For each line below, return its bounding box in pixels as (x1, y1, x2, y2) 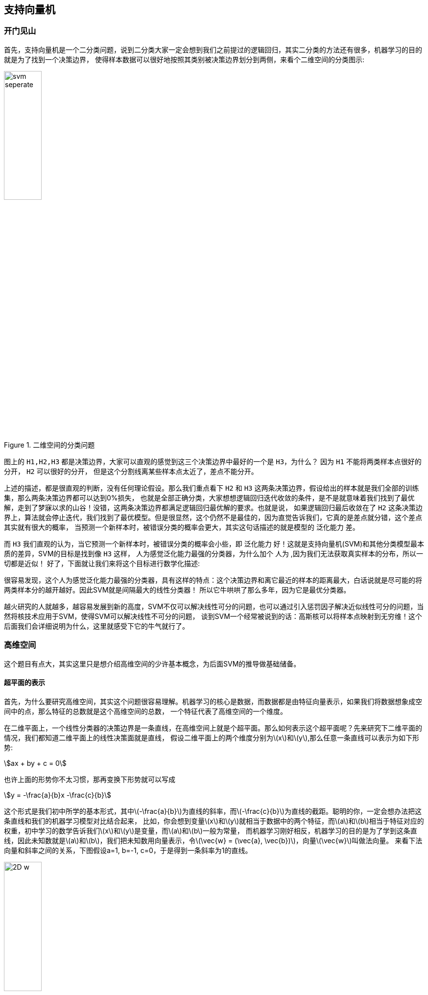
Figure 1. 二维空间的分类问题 (4, 440, 95, 449)
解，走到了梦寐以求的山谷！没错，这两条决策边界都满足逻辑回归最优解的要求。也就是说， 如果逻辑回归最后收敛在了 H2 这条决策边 (4, 503, 423, 512)
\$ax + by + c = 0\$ (4, 758, 67, 767)
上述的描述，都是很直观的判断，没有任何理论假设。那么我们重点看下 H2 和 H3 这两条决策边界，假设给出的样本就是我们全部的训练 (4, 483, 419, 492)
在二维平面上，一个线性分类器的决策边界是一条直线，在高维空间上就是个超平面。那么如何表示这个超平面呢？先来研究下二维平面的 (4, 723, 422, 732)
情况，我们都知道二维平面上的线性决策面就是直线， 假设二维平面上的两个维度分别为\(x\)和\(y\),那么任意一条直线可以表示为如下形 (4, 733, 420, 742)
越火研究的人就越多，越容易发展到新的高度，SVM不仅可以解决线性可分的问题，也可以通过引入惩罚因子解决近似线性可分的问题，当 (4, 602, 424, 611)
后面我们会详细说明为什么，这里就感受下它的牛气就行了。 (4, 621, 189, 630)
